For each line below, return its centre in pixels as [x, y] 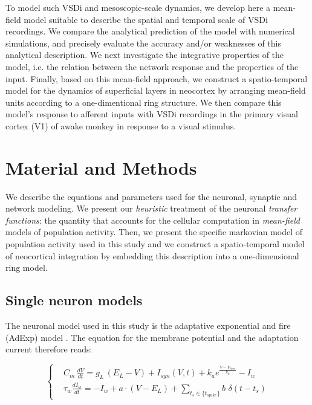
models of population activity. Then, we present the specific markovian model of [154, 232]
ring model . [27, 267]
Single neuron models [74, 300]
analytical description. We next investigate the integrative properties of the [145, 55]
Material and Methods [101, 167]
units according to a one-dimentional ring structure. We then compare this [144, 102]
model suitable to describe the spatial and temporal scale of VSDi [146, 19]
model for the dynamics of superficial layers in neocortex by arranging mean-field [156, 90]
